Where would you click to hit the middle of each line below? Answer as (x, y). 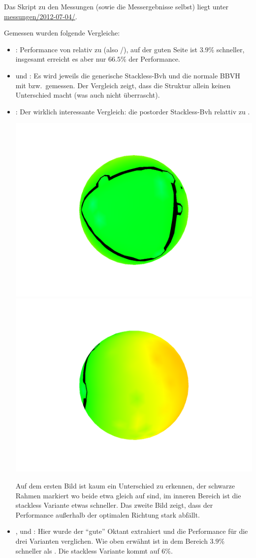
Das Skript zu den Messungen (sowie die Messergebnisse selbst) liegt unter (116, 6)
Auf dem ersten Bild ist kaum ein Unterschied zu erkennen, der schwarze (125, 486)
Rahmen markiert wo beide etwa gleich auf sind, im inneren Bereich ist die (128, 495)
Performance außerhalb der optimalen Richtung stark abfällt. (108, 514)
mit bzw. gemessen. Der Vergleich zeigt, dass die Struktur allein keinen (123, 85)
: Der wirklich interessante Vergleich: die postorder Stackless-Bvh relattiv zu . (133, 111)
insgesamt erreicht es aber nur (61, 59)
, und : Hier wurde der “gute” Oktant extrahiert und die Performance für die (132, 531)
